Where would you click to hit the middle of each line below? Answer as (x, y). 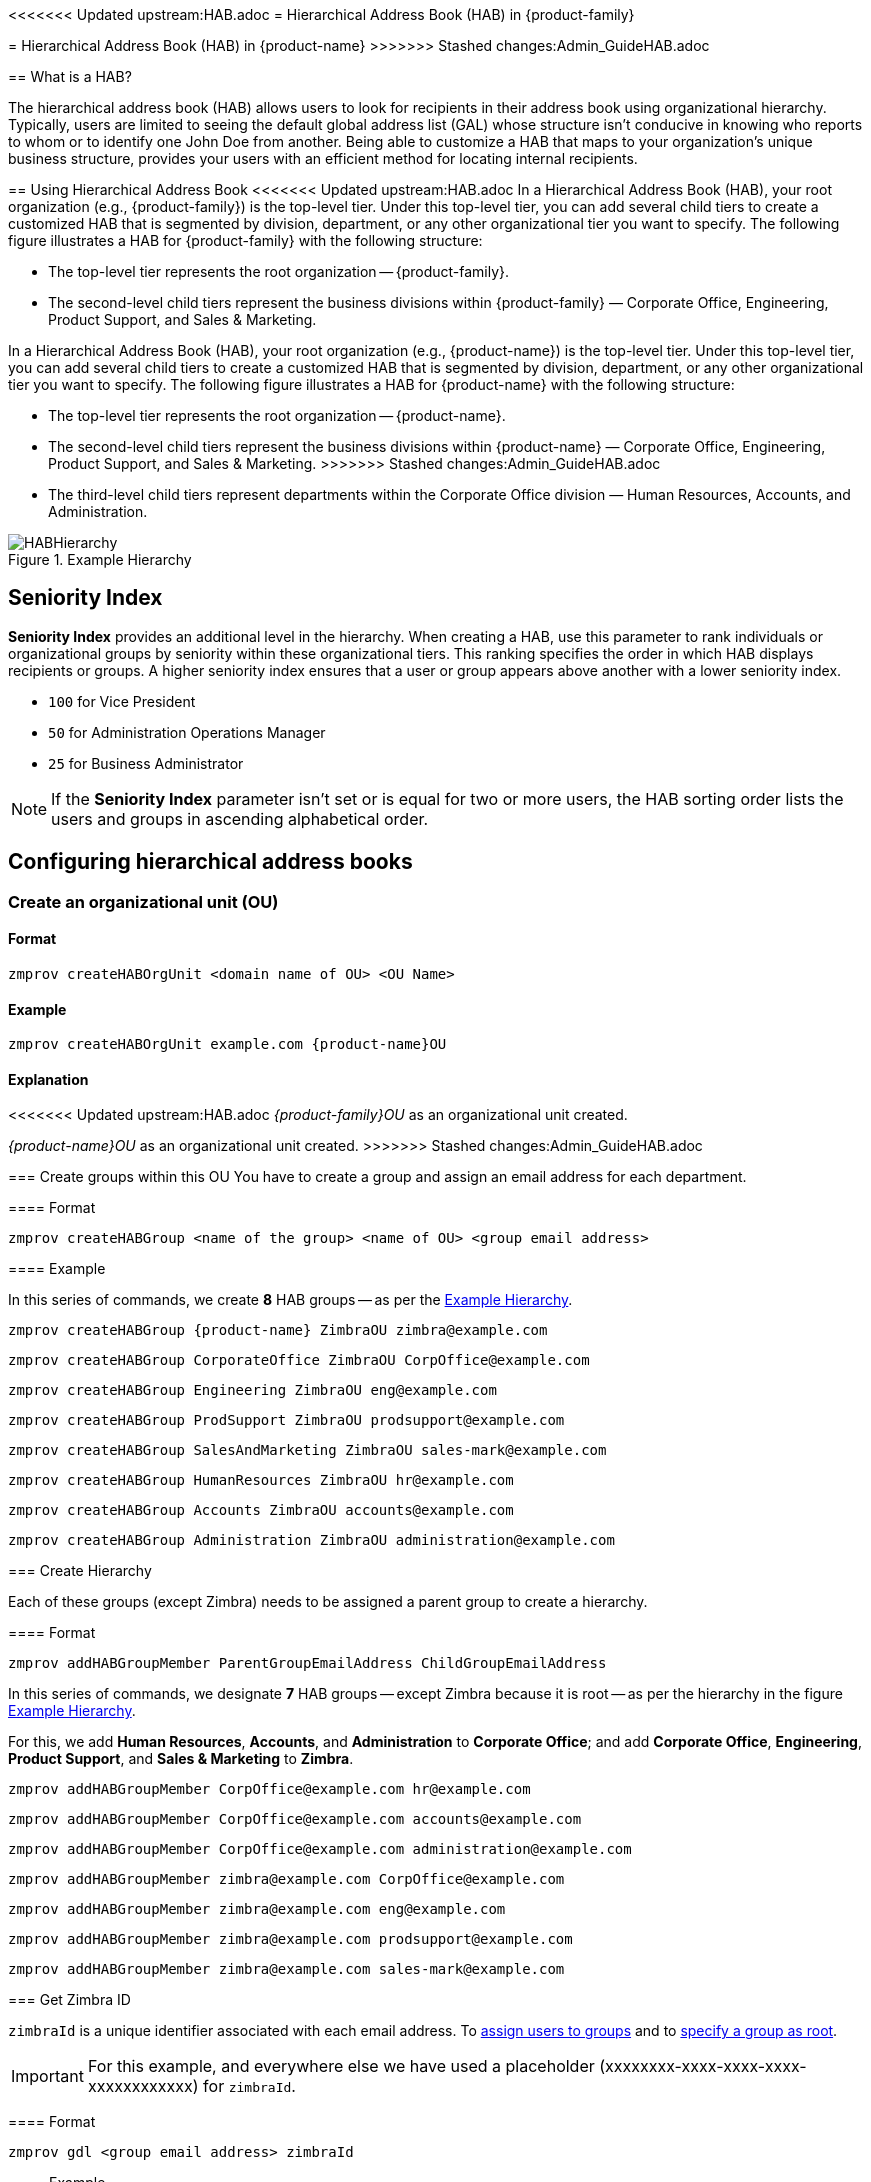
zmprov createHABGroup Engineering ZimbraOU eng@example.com (252, 1390)
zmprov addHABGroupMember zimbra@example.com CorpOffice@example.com (286, 1879)
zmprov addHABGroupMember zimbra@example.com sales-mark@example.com (286, 1969)
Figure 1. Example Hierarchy (100, 559)
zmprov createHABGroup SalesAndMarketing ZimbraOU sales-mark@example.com (307, 1450)
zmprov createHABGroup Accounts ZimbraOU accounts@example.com (261, 1510)
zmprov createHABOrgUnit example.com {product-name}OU (227, 1044)
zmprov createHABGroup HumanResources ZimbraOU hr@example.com (261, 1480)
